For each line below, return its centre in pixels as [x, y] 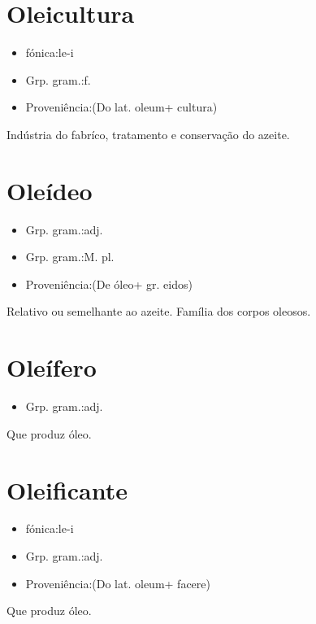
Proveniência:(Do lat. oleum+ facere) [118, 583]
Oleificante [67, 489]
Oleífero [52, 367]
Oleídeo [50, 190]
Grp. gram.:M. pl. [70, 257]
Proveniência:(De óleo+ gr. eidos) [109, 284]
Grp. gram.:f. [58, 79]
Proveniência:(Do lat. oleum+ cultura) [121, 107]
